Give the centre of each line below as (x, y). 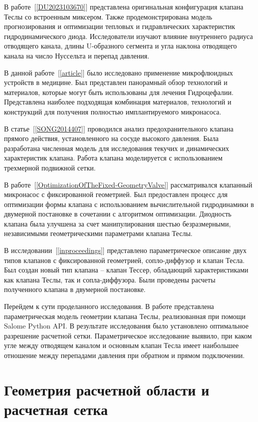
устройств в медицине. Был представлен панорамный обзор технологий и (116, 82)
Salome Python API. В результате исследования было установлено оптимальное (126, 326)
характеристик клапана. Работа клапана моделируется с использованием (113, 158)
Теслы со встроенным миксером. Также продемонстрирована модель (108, 16)
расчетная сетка (56, 409)
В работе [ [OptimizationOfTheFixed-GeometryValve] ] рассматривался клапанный (128, 184)
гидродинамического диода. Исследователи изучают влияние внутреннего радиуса (129, 36)
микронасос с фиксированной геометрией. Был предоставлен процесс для (116, 194)
